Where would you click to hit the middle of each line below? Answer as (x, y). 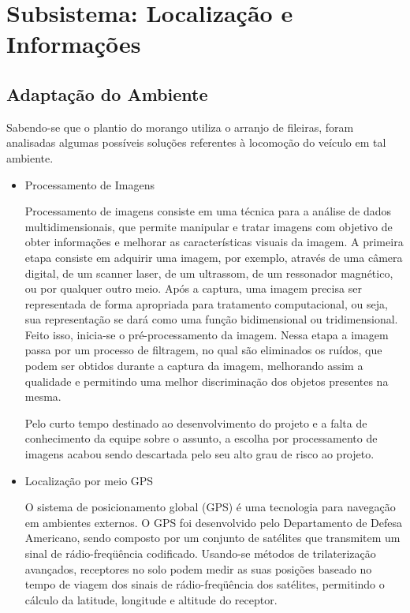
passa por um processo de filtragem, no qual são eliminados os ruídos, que (203, 350)
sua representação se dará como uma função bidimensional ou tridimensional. (211, 319)
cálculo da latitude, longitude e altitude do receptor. (151, 599)
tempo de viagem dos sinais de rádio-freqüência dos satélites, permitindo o (205, 584)
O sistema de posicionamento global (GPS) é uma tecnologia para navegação (210, 507)
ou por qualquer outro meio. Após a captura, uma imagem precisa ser (193, 288)
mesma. (43, 396)
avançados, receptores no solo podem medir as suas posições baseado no (198, 568)
